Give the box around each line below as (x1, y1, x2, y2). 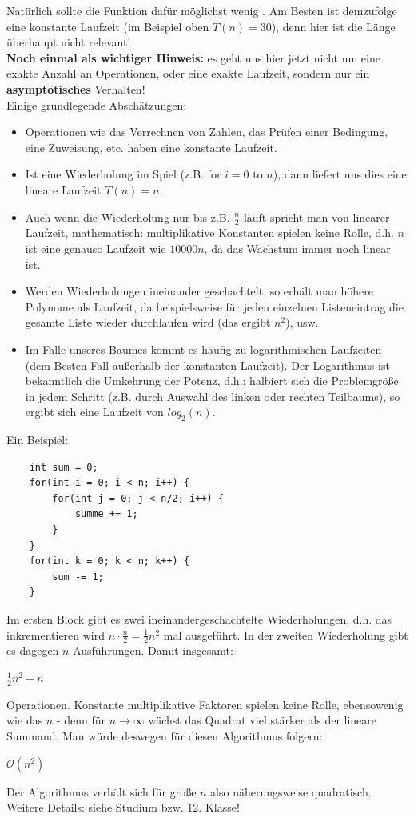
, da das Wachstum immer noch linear (204, 239, 391, 256)
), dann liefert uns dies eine (273, 166, 407, 182)
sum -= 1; (52, 571, 104, 583)
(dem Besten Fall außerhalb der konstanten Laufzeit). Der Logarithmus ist (25, 356, 390, 373)
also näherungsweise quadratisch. (210, 783, 372, 800)
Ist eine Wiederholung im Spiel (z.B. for (25, 166, 221, 182)
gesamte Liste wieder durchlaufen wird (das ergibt (25, 314, 271, 331)
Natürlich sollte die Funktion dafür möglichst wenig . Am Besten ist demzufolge (6, 2, 397, 18)
